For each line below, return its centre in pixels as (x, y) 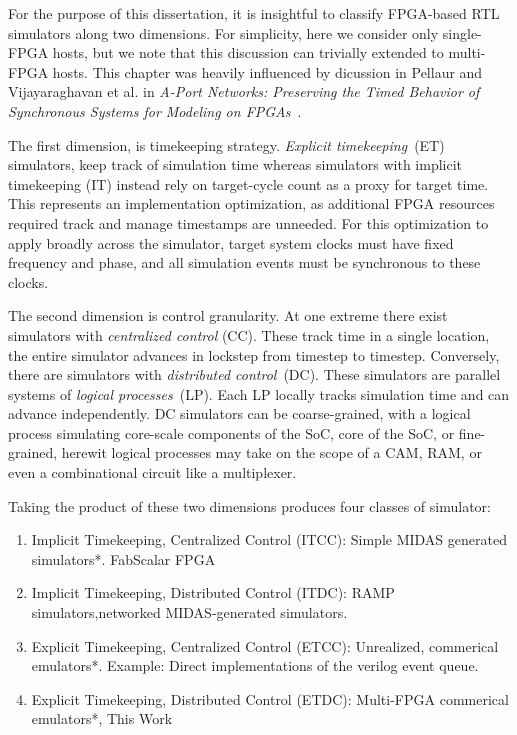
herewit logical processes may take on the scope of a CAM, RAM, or (271, 452)
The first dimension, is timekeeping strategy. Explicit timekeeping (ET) (226, 144)
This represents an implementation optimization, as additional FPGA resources (251, 203)
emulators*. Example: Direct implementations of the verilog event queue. (255, 665)
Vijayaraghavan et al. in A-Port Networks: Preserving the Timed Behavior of (244, 91)
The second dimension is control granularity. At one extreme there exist (228, 315)
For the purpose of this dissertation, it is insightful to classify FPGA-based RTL (254, 13)
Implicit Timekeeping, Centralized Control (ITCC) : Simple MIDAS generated (269, 539)
